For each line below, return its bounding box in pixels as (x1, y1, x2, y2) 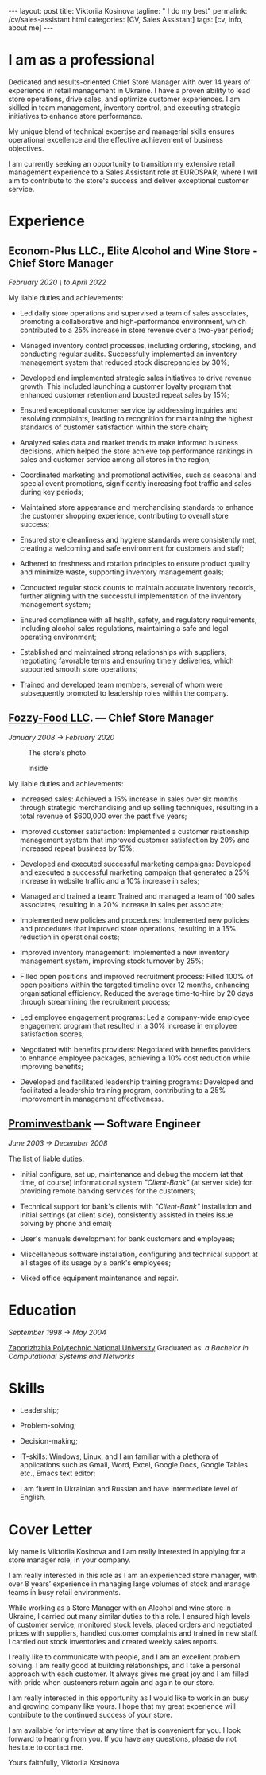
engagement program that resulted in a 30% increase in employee (19, 1021, 237, 1030)
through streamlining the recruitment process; (19, 997, 171, 1006)
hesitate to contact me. (8, 1742, 84, 1752)
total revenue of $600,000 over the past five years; (19, 811, 187, 821)
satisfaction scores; (19, 1029, 85, 1039)
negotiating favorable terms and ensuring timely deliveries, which (19, 656, 234, 665)
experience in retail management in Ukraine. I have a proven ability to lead (8, 85, 251, 95)
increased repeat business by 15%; (19, 843, 135, 853)
